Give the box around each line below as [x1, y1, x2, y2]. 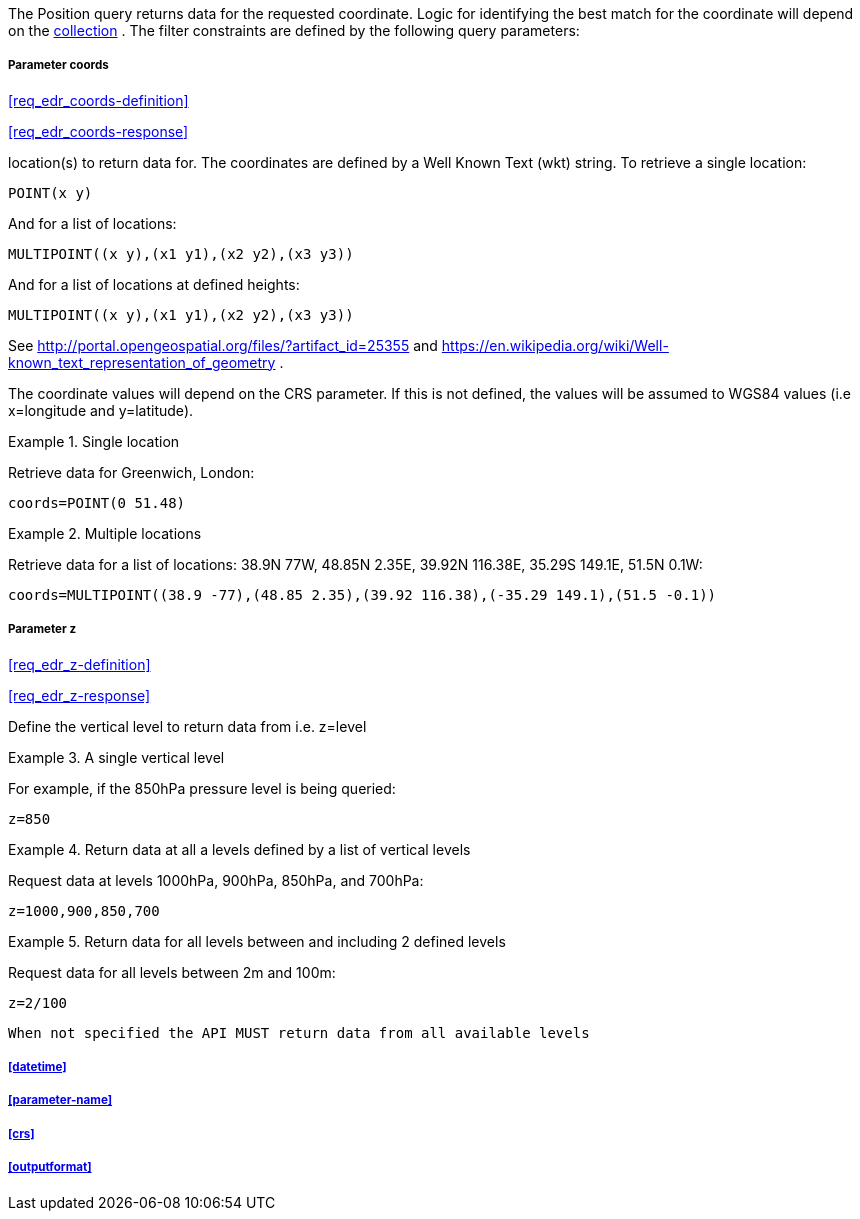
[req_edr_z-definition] [8, 655, 151, 673]
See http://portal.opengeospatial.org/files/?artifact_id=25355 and [8, 336, 438, 354]
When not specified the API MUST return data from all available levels [8, 1024, 590, 1041]
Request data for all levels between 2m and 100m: [8, 963, 336, 981]
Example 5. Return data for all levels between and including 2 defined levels [8, 932, 506, 950]
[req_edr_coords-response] [8, 122, 189, 140]
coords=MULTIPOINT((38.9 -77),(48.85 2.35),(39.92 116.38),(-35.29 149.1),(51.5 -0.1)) [8, 586, 717, 603]
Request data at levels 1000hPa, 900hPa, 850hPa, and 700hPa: [8, 871, 424, 889]
